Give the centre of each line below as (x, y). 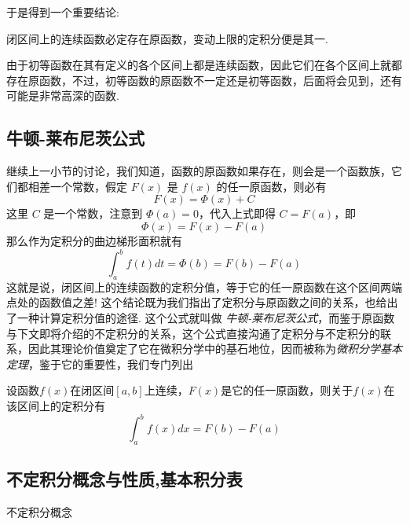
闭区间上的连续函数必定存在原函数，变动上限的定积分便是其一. (167, 38)
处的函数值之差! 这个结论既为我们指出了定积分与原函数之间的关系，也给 (202, 302)
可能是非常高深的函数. (63, 95)
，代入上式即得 (237, 213)
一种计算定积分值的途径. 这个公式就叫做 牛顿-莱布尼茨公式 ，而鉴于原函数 (206, 318)
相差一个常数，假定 (77, 186)
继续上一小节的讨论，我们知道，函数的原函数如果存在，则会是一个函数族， (199, 171)
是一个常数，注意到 (93, 213)
